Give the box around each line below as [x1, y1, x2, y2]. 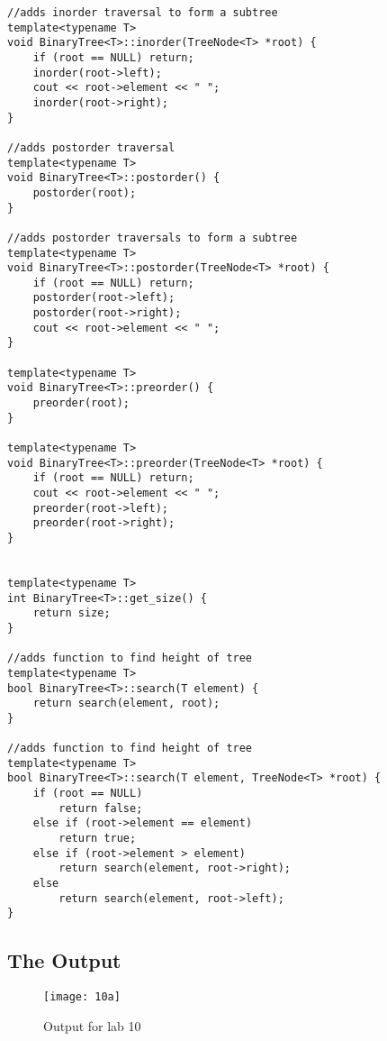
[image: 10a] [43, 991, 121, 1004]
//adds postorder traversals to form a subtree [7, 231, 298, 244]
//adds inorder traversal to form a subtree [7, 6, 278, 19]
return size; [32, 607, 111, 620]
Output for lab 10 [43, 1016, 141, 1035]
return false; [58, 801, 143, 815]
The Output [7, 946, 121, 974]
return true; [58, 832, 137, 845]
